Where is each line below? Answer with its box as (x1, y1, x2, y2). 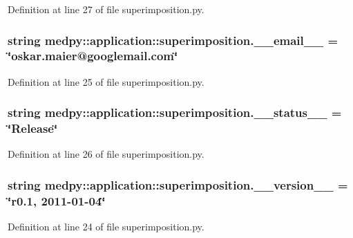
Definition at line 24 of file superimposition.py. (8, 219, 204, 234)
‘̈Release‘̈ (8, 120, 58, 137)
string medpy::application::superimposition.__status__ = (8, 104, 342, 121)
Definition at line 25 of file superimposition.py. (8, 74, 204, 89)
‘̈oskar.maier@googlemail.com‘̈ (8, 47, 178, 64)
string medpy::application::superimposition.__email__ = (8, 31, 338, 48)
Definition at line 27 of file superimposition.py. (8, 2, 204, 16)
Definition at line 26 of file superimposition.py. (8, 147, 204, 161)
